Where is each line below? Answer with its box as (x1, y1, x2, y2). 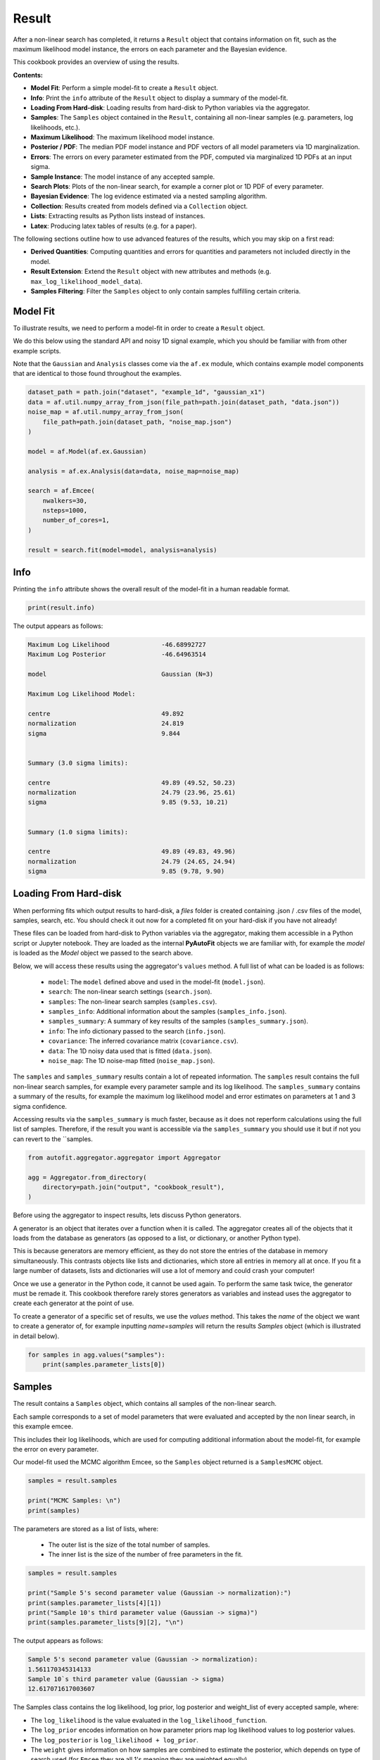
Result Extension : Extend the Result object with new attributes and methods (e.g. (30, 268, 272, 276)
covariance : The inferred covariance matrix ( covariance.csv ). (48, 1037, 239, 1045)
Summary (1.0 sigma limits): (27, 828, 129, 836)
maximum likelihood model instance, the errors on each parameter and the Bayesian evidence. (13, 44, 288, 53)
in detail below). (13, 1331, 60, 1340)
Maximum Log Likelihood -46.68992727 (27, 641, 207, 649)
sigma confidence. (13, 1102, 67, 1110)
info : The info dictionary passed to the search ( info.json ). (48, 1026, 226, 1035)
